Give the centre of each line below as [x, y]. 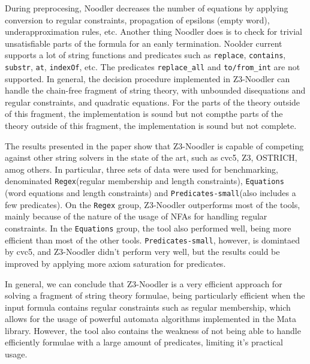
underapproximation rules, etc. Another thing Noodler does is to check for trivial [154, 31]
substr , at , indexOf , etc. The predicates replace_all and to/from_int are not [153, 67]
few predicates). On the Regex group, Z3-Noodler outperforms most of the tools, [153, 204]
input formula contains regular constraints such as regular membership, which [148, 307]
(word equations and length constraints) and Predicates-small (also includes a [151, 193]
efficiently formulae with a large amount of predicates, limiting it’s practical [144, 342]
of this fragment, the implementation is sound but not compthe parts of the [144, 114]
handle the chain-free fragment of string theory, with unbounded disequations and [155, 90]
